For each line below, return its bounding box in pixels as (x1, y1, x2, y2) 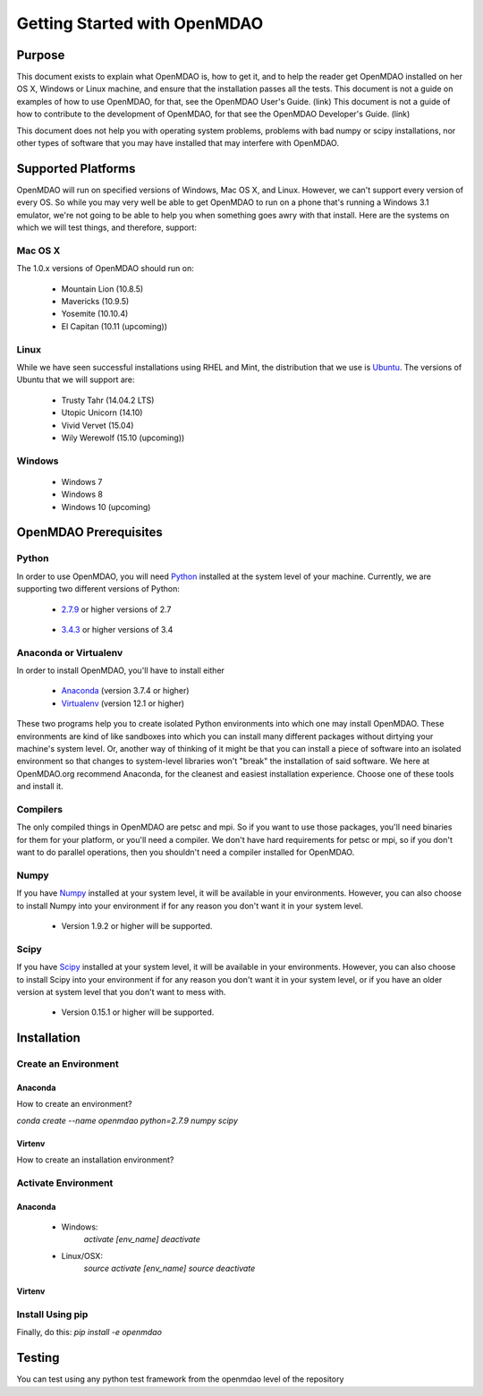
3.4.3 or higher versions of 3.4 (61, 624, 174, 634)
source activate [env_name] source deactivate (83, 1263, 256, 1274)
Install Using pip (16, 1308, 89, 1321)
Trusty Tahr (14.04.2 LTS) (61, 395, 155, 405)
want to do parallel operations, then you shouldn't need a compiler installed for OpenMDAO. (16, 847, 355, 858)
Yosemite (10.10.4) (61, 309, 129, 319)
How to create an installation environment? (16, 1154, 174, 1165)
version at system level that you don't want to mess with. (16, 986, 226, 997)
